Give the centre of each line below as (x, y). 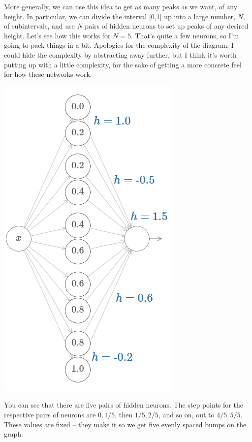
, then (124, 414)
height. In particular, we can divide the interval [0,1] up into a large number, (120, 16)
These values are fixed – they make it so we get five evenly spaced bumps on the (125, 424)
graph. (14, 434)
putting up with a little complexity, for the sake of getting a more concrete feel (123, 64)
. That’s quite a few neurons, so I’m (185, 35)
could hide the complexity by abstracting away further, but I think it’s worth (120, 54)
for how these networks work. (48, 74)
